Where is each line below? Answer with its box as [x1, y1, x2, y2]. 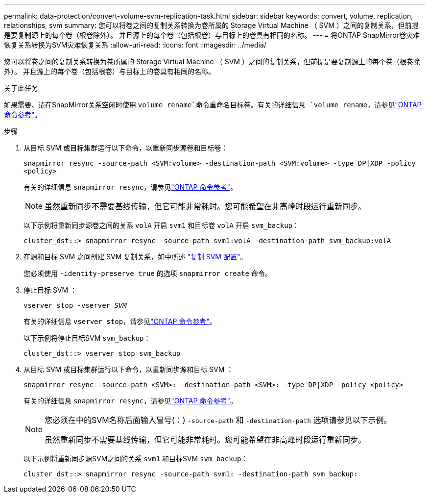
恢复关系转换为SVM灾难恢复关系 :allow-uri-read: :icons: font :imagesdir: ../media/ [4, 41, 266, 49]
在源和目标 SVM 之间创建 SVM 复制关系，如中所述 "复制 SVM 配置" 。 [24, 252, 247, 261]
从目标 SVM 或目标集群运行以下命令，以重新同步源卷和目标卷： [24, 144, 228, 152]
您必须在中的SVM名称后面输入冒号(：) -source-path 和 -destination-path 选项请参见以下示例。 [45, 415, 392, 425]
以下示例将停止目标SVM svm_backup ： [24, 334, 151, 342]
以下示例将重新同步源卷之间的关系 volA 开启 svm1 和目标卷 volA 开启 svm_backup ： [24, 221, 300, 229]
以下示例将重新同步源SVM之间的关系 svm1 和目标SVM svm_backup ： [24, 454, 248, 463]
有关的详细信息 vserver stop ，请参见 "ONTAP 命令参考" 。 [24, 317, 216, 325]
